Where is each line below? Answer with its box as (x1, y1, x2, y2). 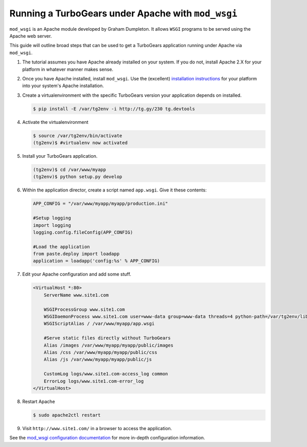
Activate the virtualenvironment (22, 119, 89, 125)
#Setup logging (33, 215, 71, 221)
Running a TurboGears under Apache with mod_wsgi (9, 8, 237, 19)
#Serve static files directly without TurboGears (43, 335, 171, 341)
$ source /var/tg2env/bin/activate (33, 133, 122, 138)
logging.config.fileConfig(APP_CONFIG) (33, 229, 133, 235)
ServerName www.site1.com (43, 292, 109, 298)
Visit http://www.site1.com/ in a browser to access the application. (22, 425, 172, 431)
